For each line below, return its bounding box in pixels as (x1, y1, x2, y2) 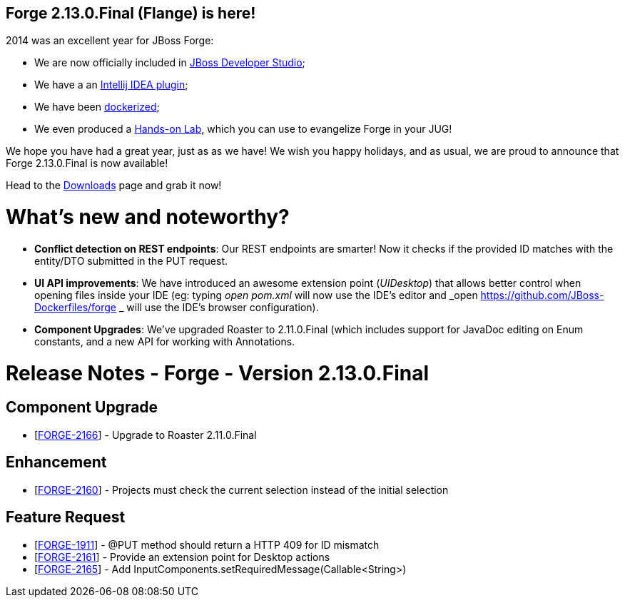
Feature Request (6, 508, 126, 527)
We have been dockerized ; (34, 101, 160, 113)
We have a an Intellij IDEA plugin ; (34, 78, 188, 91)
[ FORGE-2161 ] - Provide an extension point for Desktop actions (34, 550, 330, 563)
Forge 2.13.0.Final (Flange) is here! (6, 4, 256, 22)
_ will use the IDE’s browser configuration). (118, 300, 319, 313)
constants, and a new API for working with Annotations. (34, 335, 295, 348)
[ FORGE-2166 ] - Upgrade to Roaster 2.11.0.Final (34, 428, 257, 441)
